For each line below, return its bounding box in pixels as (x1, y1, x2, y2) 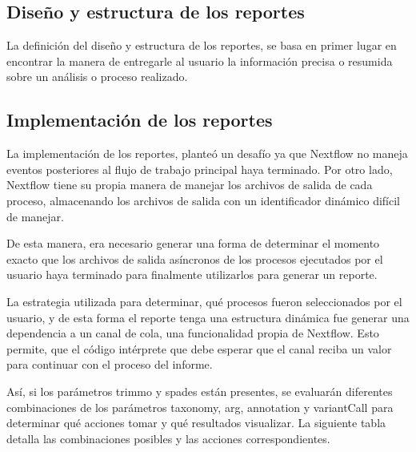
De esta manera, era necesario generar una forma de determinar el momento (6, 235, 380, 252)
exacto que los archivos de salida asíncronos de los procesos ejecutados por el (6, 250, 383, 267)
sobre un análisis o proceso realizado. (6, 68, 188, 85)
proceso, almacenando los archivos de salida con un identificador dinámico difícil (6, 192, 400, 208)
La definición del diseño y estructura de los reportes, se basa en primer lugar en (6, 37, 397, 54)
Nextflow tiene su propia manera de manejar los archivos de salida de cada (6, 176, 373, 193)
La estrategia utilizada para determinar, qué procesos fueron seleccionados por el (6, 293, 402, 309)
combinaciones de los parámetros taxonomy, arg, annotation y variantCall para (6, 398, 394, 415)
